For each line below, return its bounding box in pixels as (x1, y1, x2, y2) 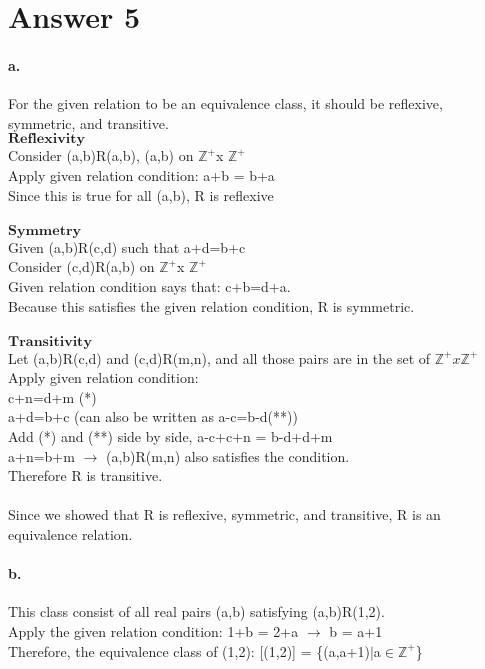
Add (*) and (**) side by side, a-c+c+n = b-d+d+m (8, 426, 333, 447)
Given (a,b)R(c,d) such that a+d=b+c (8, 236, 246, 257)
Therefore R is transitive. (8, 465, 163, 486)
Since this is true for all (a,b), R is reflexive (8, 184, 274, 205)
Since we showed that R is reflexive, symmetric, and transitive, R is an (8, 504, 441, 525)
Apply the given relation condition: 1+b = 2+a (8, 621, 299, 642)
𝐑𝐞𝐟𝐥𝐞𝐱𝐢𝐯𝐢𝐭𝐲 (8, 132, 85, 147)
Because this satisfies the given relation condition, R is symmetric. (8, 295, 415, 316)
